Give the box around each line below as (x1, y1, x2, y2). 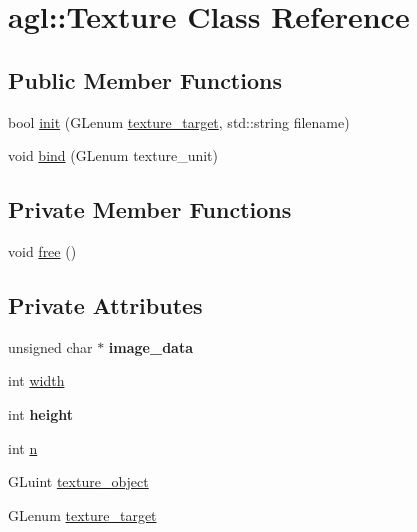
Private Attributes (8, 289, 203, 320)
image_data (108, 336, 194, 357)
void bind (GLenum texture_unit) (8, 145, 218, 166)
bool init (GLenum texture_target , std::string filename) (8, 111, 350, 132)
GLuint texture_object (8, 471, 149, 492)
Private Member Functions (8, 194, 292, 225)
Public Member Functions (8, 64, 282, 95)
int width (8, 370, 65, 391)
